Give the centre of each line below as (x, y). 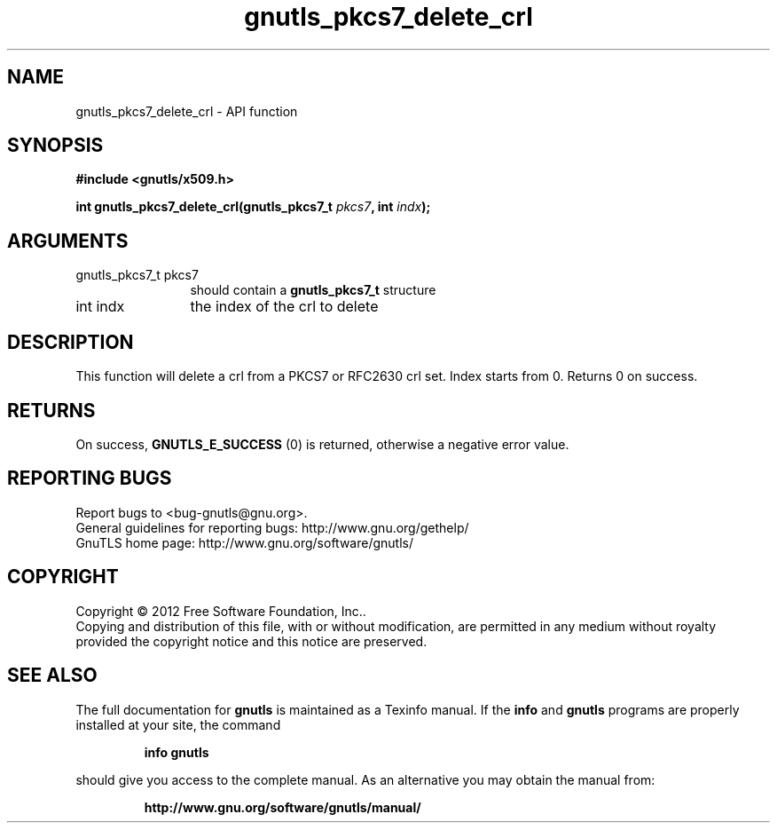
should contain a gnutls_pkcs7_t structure (313, 290)
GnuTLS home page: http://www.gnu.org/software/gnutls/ (244, 542)
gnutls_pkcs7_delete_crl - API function (187, 111)
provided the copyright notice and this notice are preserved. (251, 641)
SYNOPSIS (55, 146)
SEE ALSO (52, 676)
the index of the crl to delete (284, 307)
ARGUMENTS (68, 241)
